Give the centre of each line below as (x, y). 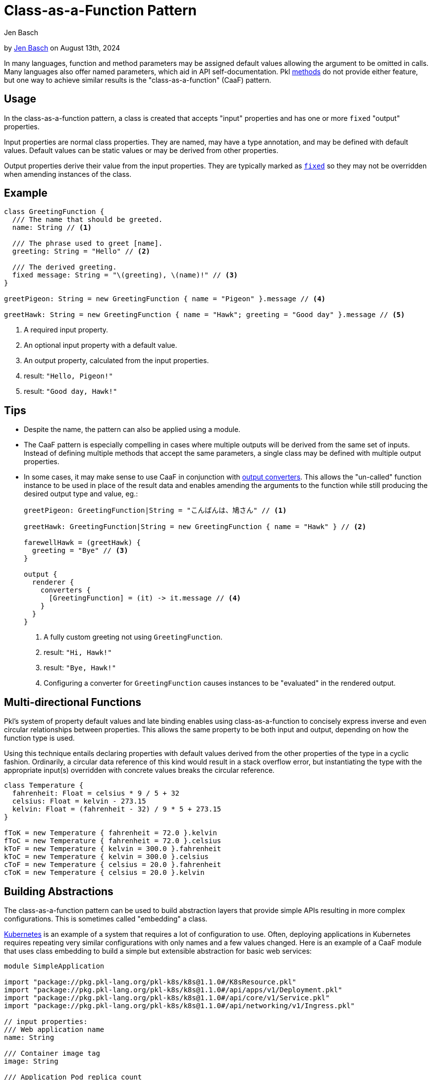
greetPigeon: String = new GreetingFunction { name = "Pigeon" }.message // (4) (165, 299)
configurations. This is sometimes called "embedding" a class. (106, 918)
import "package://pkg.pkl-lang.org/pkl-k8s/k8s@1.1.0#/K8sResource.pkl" (150, 982)
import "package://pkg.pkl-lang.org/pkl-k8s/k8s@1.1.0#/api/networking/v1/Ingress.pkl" (180, 1005)
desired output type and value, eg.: (81, 494)
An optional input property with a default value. (101, 345)
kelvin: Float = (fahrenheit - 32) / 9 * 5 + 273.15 (117, 809)
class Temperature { (44, 785)
